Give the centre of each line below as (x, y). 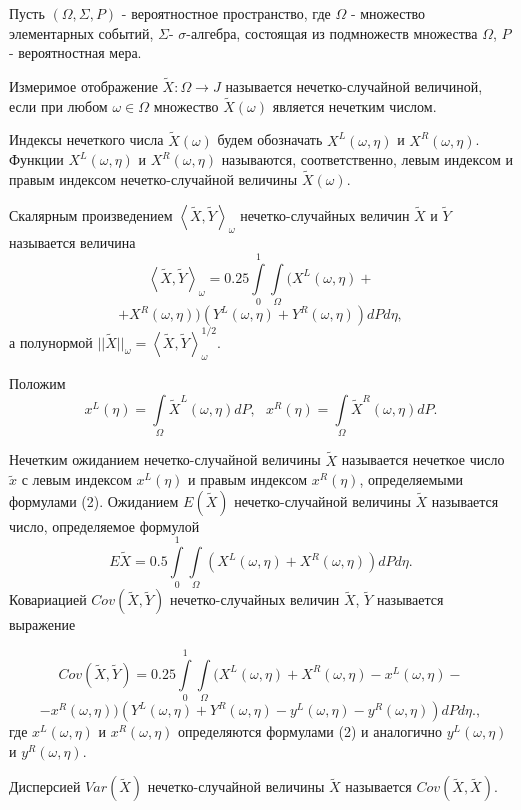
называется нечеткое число (423, 459)
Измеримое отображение (83, 86)
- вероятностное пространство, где (226, 13)
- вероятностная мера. (75, 52)
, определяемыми (411, 479)
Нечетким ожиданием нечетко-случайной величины (165, 459)
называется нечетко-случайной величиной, (354, 86)
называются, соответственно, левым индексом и (367, 159)
